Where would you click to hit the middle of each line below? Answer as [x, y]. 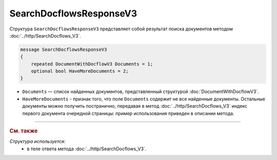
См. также [24, 131]
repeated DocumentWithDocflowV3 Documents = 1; [92, 64]
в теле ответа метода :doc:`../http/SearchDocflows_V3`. [87, 149]
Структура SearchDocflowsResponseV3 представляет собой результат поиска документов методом [121, 29]
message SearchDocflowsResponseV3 [64, 49]
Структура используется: [37, 141]
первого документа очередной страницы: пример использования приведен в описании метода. [128, 113]
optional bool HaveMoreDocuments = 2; [80, 71]
